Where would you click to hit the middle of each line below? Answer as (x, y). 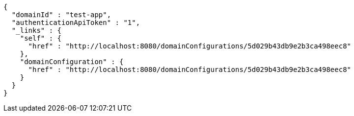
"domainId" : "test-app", (61, 15)
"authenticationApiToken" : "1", (76, 23)
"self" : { (41, 38)
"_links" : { (37, 30)
